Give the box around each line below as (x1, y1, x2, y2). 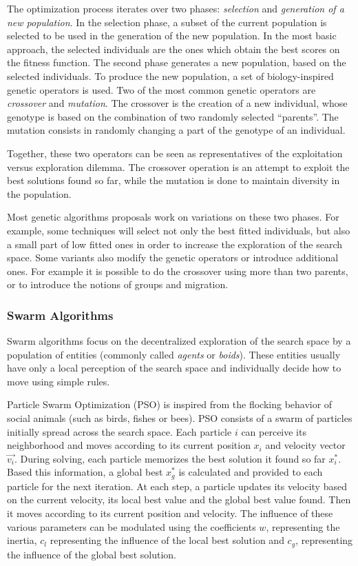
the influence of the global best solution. (7, 547, 176, 561)
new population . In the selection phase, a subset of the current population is (7, 14, 327, 29)
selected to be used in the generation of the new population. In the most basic (7, 28, 337, 43)
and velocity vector (265, 438, 346, 452)
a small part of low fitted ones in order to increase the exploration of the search (7, 236, 343, 251)
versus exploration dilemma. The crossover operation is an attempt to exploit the (7, 159, 350, 174)
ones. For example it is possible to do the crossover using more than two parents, (7, 263, 348, 278)
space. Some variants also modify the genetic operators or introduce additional (7, 250, 339, 265)
